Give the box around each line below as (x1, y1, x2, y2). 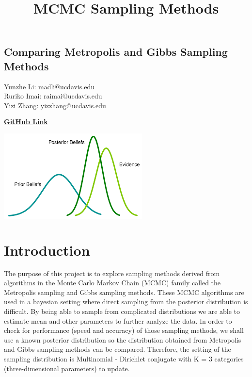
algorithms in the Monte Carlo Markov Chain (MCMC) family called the (4, 278, 221, 288)
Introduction (4, 240, 90, 260)
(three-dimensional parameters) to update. (4, 363, 130, 373)
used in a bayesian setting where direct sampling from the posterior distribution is (4, 296, 248, 307)
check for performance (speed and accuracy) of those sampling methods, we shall (4, 325, 244, 335)
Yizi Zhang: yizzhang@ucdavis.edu (4, 100, 106, 110)
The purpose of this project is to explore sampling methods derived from (4, 268, 220, 278)
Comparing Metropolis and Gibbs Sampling (4, 44, 228, 59)
